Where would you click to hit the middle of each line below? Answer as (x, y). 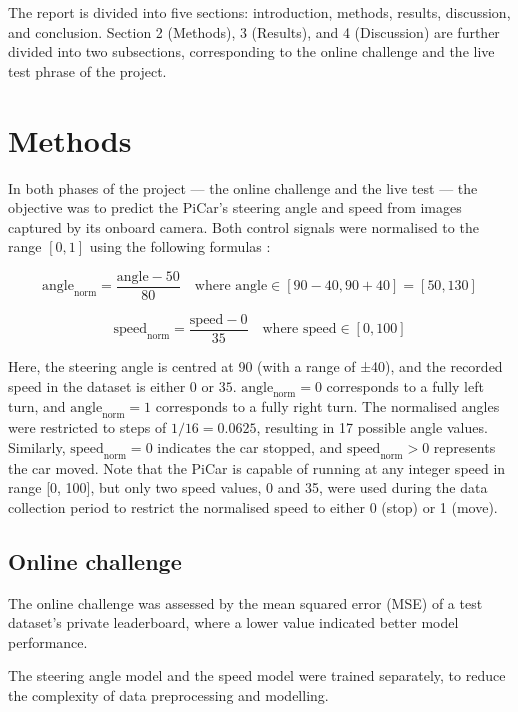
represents (464, 446)
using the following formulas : (180, 246)
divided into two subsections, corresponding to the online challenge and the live (251, 51)
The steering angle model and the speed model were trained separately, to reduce (257, 675)
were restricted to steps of (87, 427)
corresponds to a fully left (405, 385)
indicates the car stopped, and (250, 446)
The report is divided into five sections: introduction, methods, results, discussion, (259, 12)
